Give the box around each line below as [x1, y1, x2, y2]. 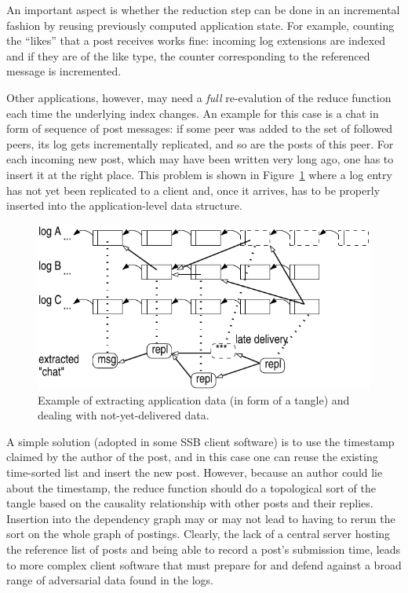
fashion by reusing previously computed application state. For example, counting [6, 16, 395, 33]
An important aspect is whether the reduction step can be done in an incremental [6, 2, 400, 17]
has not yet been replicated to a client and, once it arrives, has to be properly [6, 181, 381, 198]
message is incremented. [6, 63, 122, 79]
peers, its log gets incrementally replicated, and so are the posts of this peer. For [6, 135, 394, 152]
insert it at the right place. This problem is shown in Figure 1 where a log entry [6, 166, 392, 182]
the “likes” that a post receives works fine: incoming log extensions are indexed [6, 32, 386, 49]
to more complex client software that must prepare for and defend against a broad [6, 556, 402, 573]
